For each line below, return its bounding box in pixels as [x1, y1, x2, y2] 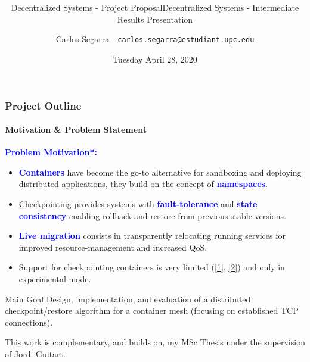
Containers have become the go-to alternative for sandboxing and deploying [18, 166, 302, 178]
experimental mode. [18, 273, 91, 285]
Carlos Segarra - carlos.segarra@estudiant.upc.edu [55, 33, 255, 45]
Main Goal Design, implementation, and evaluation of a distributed [5, 292, 251, 305]
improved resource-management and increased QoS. [18, 241, 207, 253]
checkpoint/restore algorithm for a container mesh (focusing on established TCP [5, 304, 299, 317]
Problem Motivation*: [5, 146, 97, 158]
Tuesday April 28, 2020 [113, 52, 197, 65]
